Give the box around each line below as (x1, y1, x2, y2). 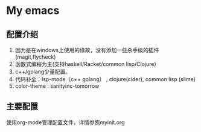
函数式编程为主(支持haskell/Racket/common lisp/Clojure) (14, 61, 157, 67)
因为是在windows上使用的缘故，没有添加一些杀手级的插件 (14, 47, 159, 53)
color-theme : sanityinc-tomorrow (14, 82, 100, 90)
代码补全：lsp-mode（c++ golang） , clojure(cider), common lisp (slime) (14, 76, 196, 82)
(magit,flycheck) (14, 53, 56, 61)
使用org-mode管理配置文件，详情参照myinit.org (6, 119, 125, 126)
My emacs (6, 4, 60, 18)
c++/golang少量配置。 (14, 68, 71, 75)
